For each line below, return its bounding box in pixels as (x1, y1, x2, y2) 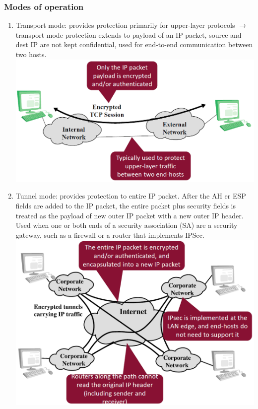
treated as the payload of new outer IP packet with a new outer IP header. (15, 210, 244, 220)
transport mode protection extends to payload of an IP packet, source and (15, 29, 242, 40)
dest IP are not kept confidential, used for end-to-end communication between (15, 39, 253, 50)
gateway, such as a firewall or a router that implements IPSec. (15, 229, 204, 240)
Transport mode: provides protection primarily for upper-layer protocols (15, 20, 235, 30)
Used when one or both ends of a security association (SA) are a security (15, 220, 238, 230)
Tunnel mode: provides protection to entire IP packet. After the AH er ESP (15, 191, 246, 201)
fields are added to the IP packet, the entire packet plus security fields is (15, 200, 236, 210)
